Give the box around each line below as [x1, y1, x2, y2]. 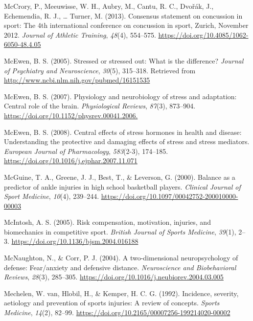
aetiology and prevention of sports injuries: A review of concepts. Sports [4, 298, 220, 308]
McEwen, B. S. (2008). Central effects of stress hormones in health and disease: [4, 127, 242, 137]
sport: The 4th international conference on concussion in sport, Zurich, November [4, 20, 249, 30]
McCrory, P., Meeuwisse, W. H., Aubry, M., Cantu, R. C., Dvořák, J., [4, 1, 214, 11]
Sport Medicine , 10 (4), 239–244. [4, 191, 99, 201]
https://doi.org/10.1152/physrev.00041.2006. [4, 110, 138, 120]
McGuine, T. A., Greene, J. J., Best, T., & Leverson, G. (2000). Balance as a [4, 171, 235, 182]
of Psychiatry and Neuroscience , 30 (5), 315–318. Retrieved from [4, 65, 196, 75]
